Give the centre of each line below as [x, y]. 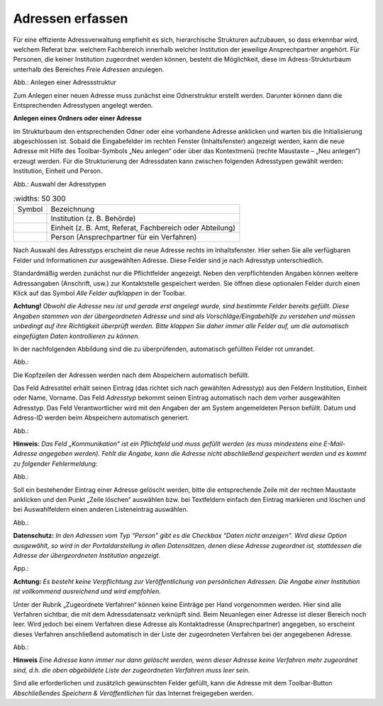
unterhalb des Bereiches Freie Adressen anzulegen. [89, 69]
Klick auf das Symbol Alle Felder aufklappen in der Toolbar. [100, 293]
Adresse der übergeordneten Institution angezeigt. [87, 555]
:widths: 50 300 [40, 198]
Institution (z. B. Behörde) [93, 218]
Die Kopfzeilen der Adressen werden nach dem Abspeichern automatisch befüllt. [131, 375]
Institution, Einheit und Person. [58, 171]
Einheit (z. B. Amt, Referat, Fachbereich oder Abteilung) [143, 228]
